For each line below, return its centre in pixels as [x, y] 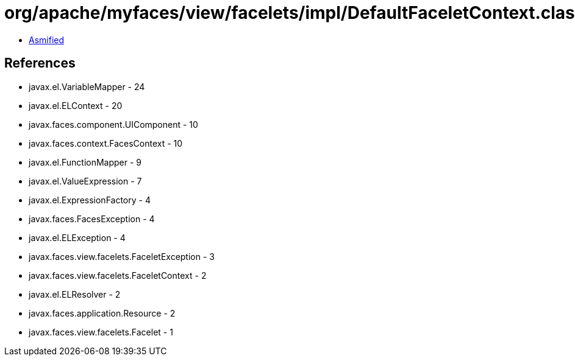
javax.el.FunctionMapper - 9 [85, 162]
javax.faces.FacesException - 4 [92, 219]
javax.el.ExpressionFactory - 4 [90, 200]
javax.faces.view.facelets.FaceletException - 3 [122, 256]
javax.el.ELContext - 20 [76, 105]
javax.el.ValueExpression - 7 [85, 181]
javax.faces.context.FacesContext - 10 [106, 143]
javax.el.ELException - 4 [77, 237]
